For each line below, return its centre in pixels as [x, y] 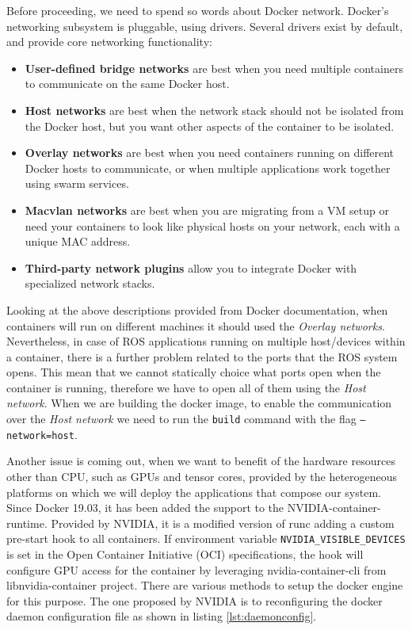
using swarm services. [77, 183]
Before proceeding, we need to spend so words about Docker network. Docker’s [198, 10]
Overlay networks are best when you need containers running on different [210, 153]
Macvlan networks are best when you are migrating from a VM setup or [207, 210]
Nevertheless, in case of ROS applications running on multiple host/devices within [206, 341]
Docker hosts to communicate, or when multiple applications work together [208, 168]
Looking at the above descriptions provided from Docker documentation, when [197, 309]
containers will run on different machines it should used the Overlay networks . [196, 325]
